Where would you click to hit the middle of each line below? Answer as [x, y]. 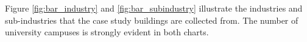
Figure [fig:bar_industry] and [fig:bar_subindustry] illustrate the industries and [154, 8]
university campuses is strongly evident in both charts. [107, 32]
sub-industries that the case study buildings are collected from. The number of [152, 20]
